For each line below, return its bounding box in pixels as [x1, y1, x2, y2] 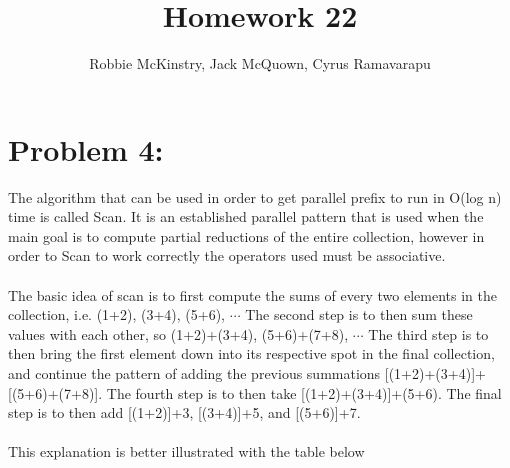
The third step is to [368, 323, 489, 344]
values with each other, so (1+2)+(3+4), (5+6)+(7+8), [8, 323, 349, 344]
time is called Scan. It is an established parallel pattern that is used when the [8, 206, 484, 227]
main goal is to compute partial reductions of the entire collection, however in [8, 225, 485, 246]
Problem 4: [8, 128, 164, 169]
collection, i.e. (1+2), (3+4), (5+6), [8, 304, 226, 325]
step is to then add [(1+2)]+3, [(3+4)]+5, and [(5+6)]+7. [8, 402, 361, 423]
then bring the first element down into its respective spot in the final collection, [8, 343, 495, 364]
